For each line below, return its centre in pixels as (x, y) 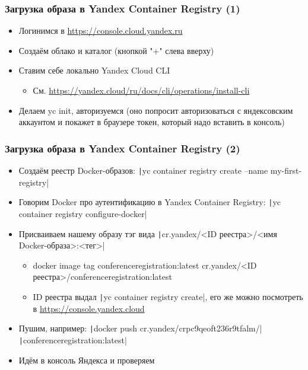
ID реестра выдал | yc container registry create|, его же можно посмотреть (168, 296)
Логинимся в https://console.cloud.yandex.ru (101, 31)
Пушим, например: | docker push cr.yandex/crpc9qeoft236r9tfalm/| (140, 328)
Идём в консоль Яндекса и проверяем (87, 360)
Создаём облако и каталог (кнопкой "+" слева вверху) (116, 50)
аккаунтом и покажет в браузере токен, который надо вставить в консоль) (152, 122)
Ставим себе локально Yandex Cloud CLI (94, 70)
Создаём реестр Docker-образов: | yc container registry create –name (143, 170)
